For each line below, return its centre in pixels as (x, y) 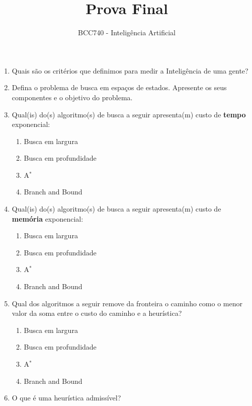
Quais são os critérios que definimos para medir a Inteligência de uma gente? (130, 70)
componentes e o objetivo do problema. (72, 97)
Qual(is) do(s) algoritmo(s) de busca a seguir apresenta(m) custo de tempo (129, 114)
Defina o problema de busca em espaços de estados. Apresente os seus (119, 87)
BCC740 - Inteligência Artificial (127, 32)
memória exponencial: (48, 218)
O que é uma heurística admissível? (66, 398)
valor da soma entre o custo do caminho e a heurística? (97, 313)
